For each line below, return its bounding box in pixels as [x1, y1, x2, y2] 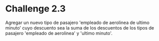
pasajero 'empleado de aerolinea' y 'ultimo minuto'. [5, 30, 113, 36]
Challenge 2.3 [5, 3, 66, 14]
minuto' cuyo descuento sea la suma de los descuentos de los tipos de [5, 24, 154, 30]
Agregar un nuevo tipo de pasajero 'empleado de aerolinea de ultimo [5, 19, 150, 25]
